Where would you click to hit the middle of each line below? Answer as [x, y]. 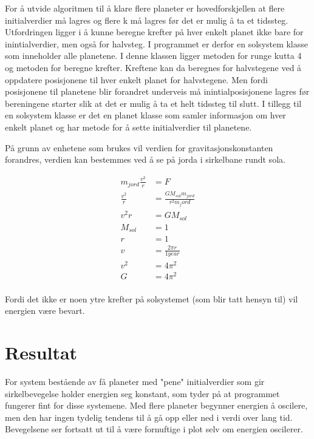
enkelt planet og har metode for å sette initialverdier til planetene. [128, 127]
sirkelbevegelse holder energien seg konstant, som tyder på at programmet [142, 393]
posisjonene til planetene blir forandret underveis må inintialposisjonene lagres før [157, 91]
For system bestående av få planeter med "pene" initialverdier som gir [135, 382]
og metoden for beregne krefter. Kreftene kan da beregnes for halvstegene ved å [153, 67]
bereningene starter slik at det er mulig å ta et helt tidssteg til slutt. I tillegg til [153, 103]
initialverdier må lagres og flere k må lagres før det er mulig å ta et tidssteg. [147, 20]
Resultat [41, 352]
